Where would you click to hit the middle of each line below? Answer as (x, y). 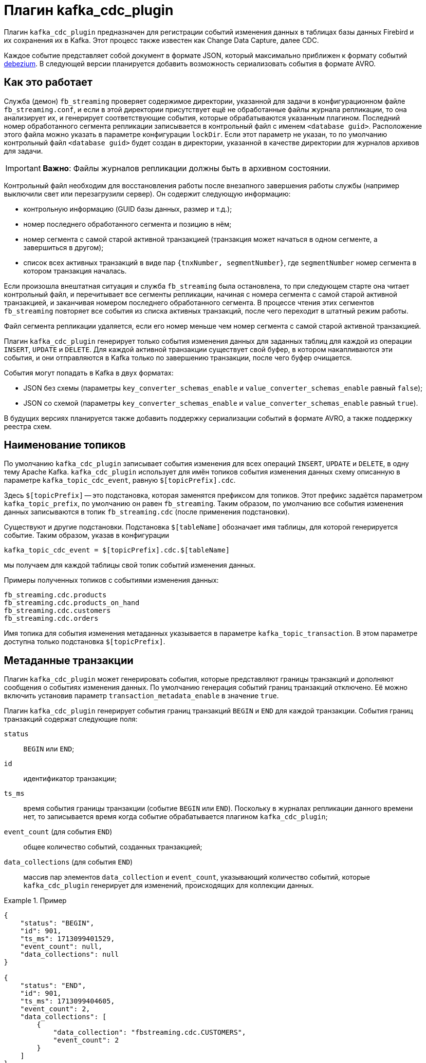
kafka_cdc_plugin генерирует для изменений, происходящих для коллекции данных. (169, 886)
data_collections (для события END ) (68, 862)
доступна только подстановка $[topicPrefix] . (85, 642)
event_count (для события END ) (58, 832)
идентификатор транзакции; (70, 779)
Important (23, 168)
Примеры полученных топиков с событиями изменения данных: (111, 580)
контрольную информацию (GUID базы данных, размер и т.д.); (128, 209)
